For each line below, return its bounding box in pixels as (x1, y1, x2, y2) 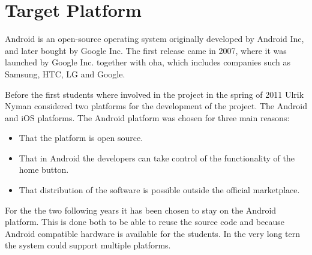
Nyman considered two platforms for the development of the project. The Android (5, 100, 307, 112)
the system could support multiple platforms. (5, 239, 171, 251)
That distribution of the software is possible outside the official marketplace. (19, 184, 300, 196)
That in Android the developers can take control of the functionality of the (19, 151, 295, 164)
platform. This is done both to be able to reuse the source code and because (5, 215, 284, 228)
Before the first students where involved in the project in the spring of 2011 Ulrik (5, 88, 304, 100)
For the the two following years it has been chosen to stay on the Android (5, 203, 277, 216)
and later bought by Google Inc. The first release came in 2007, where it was (5, 44, 287, 56)
